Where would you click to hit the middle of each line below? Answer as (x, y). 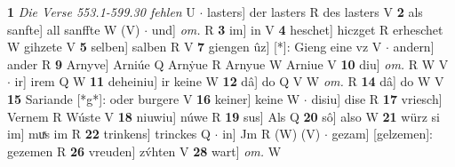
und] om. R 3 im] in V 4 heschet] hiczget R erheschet (297, 29)
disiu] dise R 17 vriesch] (377, 98)
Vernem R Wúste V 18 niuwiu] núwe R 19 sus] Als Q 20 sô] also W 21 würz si (224, 116)
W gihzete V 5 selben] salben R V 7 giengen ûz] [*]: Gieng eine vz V (195, 47)
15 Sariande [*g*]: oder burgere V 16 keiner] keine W (154, 98)
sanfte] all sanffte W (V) (74, 29)
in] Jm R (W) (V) (271, 134)
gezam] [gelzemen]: (382, 134)
